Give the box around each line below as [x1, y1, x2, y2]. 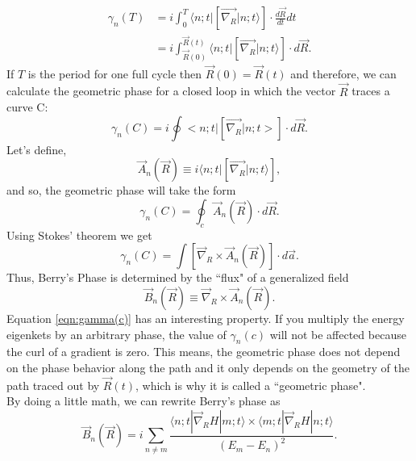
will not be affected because [269, 325, 406, 342]
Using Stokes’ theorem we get [6, 226, 152, 243]
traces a [352, 82, 390, 99]
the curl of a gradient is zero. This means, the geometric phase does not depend [6, 343, 401, 360]
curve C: [6, 98, 48, 115]
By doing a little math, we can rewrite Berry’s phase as [6, 392, 281, 409]
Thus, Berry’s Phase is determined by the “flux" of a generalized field [6, 269, 349, 286]
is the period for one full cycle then [27, 65, 202, 82]
